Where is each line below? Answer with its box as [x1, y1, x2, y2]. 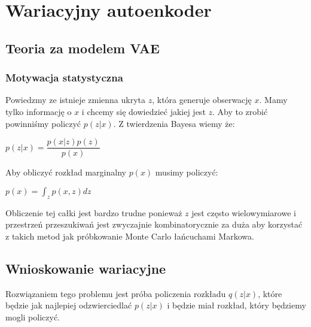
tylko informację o [5, 105, 72, 117]
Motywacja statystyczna [5, 70, 123, 85]
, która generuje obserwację [152, 93, 252, 106]
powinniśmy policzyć [5, 117, 81, 129]
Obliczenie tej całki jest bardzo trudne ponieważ [5, 206, 182, 219]
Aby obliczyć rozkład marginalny [5, 166, 126, 178]
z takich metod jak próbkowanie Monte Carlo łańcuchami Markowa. [5, 229, 254, 242]
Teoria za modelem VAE [5, 38, 160, 57]
